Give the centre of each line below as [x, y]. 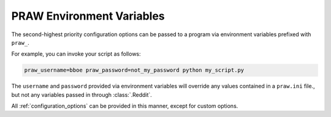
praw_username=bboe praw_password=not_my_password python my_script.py [134, 70]
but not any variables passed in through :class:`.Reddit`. [82, 94]
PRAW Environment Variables [88, 16]
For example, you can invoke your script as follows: [76, 54]
